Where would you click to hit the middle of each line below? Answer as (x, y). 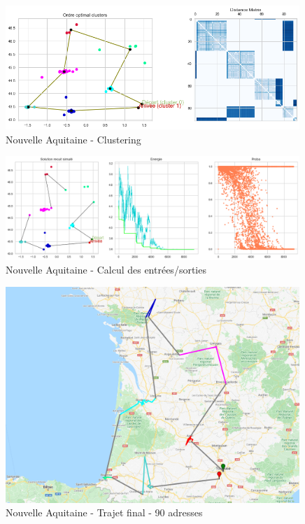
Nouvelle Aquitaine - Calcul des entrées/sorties (106, 270)
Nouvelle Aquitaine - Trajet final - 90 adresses (104, 512)
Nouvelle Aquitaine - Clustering (73, 139)
